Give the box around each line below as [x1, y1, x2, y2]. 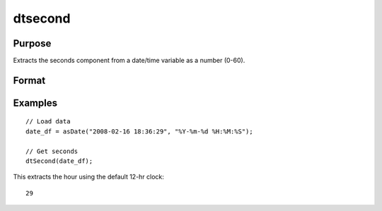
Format [13, 74, 46, 86]
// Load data [25, 117, 71, 126]
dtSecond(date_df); [25, 157, 93, 165]
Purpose [13, 37, 52, 49]
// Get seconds [25, 147, 79, 155]
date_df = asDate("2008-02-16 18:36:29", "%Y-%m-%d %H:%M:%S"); [25, 127, 254, 135]
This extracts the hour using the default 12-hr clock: [13, 173, 164, 181]
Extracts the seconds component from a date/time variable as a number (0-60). [13, 56, 245, 65]
